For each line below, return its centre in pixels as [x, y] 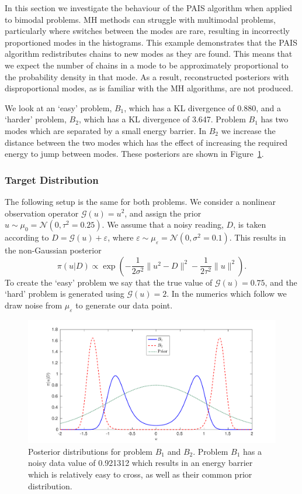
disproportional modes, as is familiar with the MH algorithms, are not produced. [149, 88]
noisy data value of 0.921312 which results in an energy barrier [140, 463]
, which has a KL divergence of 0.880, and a [202, 107]
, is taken [250, 224]
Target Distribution [52, 179]
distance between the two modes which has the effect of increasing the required [146, 142]
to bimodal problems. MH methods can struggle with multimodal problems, [140, 19]
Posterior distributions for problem [90, 451]
